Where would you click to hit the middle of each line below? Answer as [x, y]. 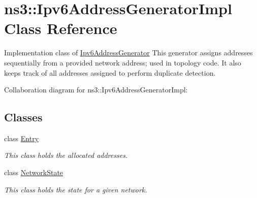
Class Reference [61, 28]
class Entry [22, 138]
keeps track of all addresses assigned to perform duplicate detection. [110, 72]
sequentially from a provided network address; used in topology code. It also [123, 62]
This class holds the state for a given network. [76, 189]
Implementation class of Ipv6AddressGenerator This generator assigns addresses [128, 53]
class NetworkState [34, 172]
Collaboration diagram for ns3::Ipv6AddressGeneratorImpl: [96, 90]
